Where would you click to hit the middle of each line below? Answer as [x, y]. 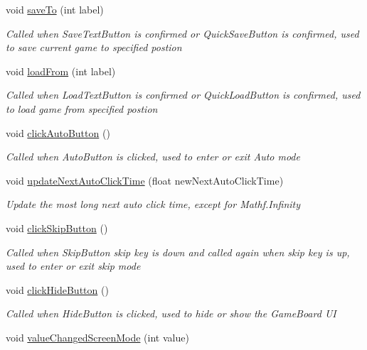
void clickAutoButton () [58, 132]
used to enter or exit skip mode [73, 266]
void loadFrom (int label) [61, 71]
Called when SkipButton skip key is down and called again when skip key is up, [178, 252]
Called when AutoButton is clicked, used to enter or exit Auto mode [153, 157]
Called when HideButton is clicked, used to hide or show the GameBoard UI [171, 313]
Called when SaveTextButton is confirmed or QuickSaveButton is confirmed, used [182, 33]
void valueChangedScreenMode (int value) [97, 337]
